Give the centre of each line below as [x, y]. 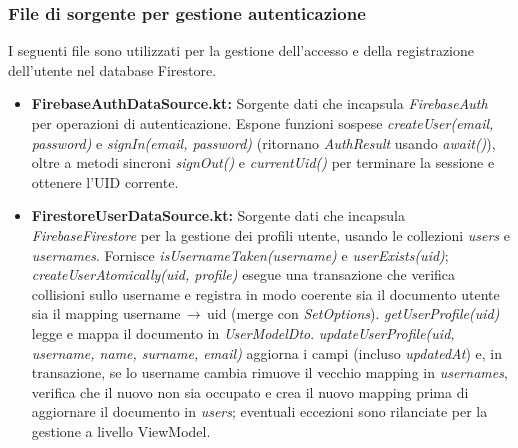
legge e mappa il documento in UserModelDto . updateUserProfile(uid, [243, 332]
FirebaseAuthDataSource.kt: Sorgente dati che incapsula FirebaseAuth [259, 103]
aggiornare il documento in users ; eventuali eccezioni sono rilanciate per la [259, 411]
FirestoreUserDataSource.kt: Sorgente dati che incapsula [218, 215]
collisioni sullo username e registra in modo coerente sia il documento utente [265, 293]
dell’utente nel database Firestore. [112, 69]
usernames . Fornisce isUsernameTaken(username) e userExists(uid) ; [240, 254]
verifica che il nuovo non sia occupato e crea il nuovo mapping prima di [250, 391]
